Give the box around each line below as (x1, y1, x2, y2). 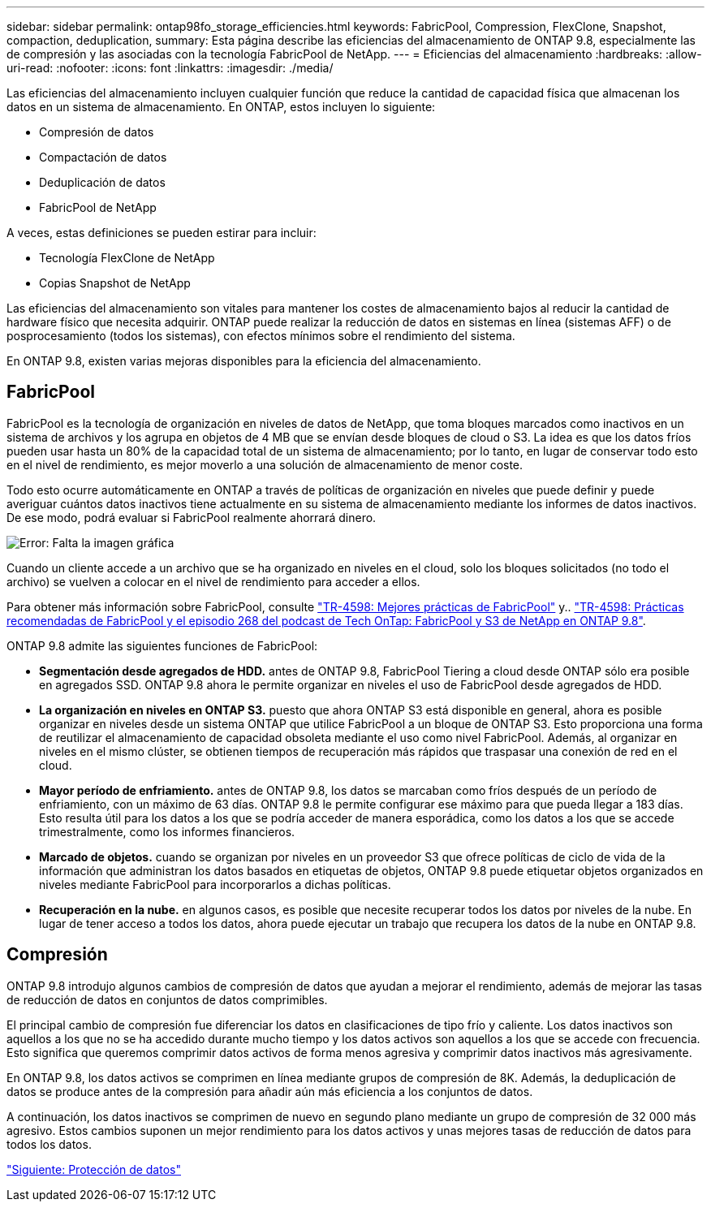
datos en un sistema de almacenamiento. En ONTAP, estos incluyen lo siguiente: (6, 100, 436, 114)
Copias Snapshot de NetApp (39, 276, 191, 290)
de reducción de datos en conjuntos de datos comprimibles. (6, 992, 328, 1007)
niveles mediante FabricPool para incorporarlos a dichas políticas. (39, 877, 391, 891)
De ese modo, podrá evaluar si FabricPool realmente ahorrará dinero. (6, 510, 377, 524)
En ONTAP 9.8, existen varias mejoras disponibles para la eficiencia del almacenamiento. (6, 354, 481, 368)
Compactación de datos (39, 150, 167, 164)
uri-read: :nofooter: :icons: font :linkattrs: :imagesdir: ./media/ (6, 61, 334, 75)
